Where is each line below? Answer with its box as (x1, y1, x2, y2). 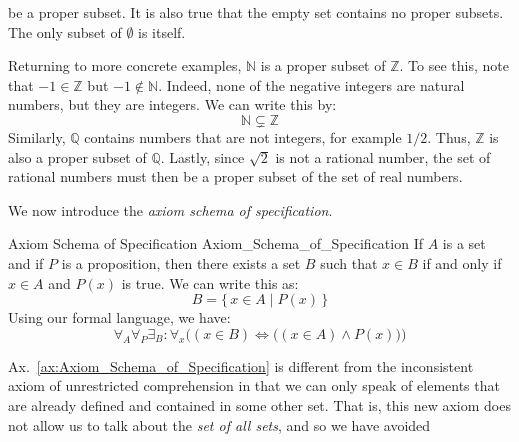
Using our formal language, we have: (8, 307, 231, 328)
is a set (442, 233, 486, 254)
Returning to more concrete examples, (8, 55, 242, 76)
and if (8, 252, 44, 273)
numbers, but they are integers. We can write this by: (8, 94, 337, 115)
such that (320, 252, 378, 273)
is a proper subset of (260, 55, 386, 76)
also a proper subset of (8, 146, 147, 167)
